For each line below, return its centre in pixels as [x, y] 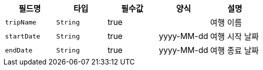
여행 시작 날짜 [234, 36]
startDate [23, 36]
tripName [21, 22]
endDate [19, 50]
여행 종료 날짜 [234, 50]
